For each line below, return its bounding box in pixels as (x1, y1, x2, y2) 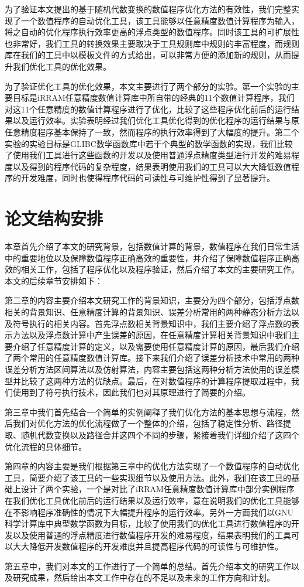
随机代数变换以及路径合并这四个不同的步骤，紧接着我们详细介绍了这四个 (20, 428, 299, 441)
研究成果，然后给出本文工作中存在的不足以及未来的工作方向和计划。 (12, 571, 275, 583)
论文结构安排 (5, 206, 103, 230)
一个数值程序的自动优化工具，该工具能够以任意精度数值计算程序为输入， (20, 14, 299, 26)
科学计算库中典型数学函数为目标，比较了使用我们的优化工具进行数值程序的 (5, 517, 291, 530)
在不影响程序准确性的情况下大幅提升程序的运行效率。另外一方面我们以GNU (5, 506, 293, 518)
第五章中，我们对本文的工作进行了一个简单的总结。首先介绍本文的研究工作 (5, 559, 291, 572)
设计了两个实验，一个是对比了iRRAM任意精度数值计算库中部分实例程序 (20, 483, 295, 495)
